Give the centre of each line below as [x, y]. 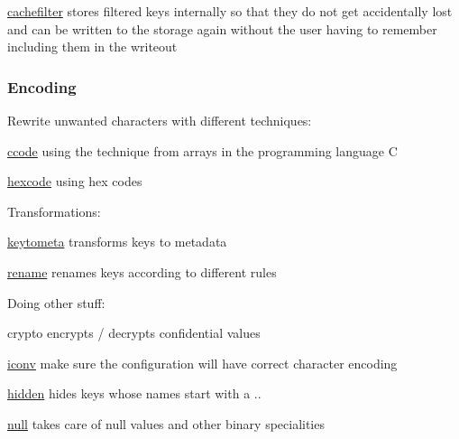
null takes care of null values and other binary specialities [166, 423]
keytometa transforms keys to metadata [117, 242]
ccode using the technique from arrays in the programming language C [202, 150]
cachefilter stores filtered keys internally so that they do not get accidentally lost [230, 11]
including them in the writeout [92, 47]
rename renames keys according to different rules [142, 271]
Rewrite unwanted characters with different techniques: [160, 120]
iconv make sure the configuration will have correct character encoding [202, 363]
